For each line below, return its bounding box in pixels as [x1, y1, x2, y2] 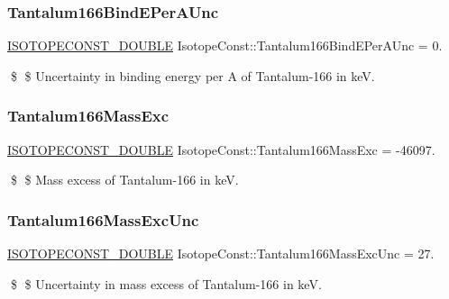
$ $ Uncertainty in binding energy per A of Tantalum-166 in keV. [10, 66, 375, 85]
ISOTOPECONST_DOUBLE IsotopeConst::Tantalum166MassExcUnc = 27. [7, 244, 435, 263]
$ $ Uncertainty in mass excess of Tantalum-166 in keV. [10, 274, 322, 293]
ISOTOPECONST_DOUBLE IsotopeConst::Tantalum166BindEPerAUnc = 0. [7, 36, 443, 55]
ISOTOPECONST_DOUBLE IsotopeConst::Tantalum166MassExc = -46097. [7, 140, 435, 159]
